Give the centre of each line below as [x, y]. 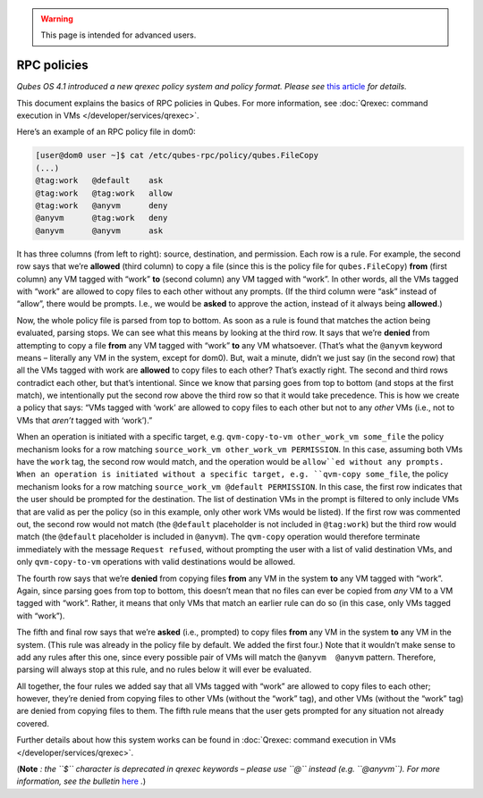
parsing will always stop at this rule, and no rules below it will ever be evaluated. [164, 669]
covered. [33, 723]
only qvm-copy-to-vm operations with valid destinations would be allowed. [156, 562]
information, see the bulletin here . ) [81, 781]
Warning [57, 19]
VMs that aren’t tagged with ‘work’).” [85, 420]
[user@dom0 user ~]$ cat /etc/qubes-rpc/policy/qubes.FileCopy [177, 155]
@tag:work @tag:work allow [104, 193]
